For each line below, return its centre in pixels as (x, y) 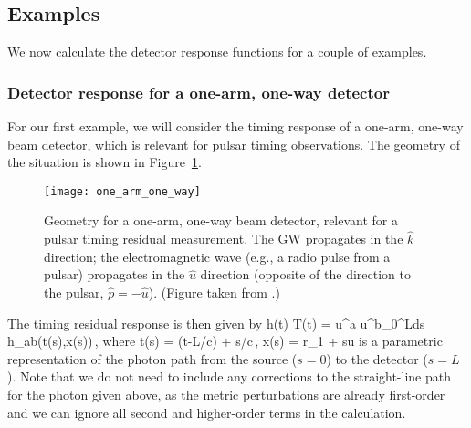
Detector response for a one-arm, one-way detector (199, 92)
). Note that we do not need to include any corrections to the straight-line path (229, 376)
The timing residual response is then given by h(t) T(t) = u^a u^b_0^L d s (216, 323)
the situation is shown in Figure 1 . (105, 162)
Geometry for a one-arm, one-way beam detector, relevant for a (221, 220)
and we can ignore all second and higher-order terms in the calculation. (207, 412)
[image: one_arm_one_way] (122, 191)
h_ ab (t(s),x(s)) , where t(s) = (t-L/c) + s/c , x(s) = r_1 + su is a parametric (225, 341)
